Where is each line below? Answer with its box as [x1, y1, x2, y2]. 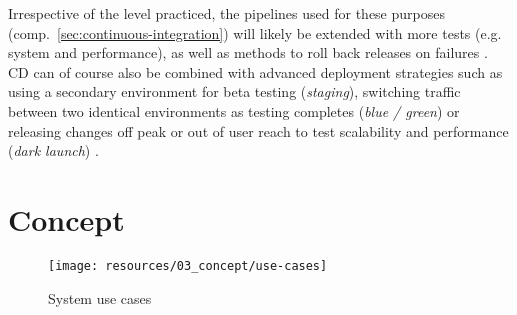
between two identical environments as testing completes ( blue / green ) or [8, 100, 460, 121]
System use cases [48, 287, 152, 308]
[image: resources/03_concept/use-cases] [48, 258, 328, 273]
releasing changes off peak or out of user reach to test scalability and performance [8, 120, 509, 141]
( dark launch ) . [8, 140, 99, 161]
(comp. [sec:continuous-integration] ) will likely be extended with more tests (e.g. [8, 22, 502, 43]
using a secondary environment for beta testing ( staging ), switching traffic [8, 81, 461, 102]
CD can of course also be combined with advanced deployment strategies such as [8, 61, 503, 82]
